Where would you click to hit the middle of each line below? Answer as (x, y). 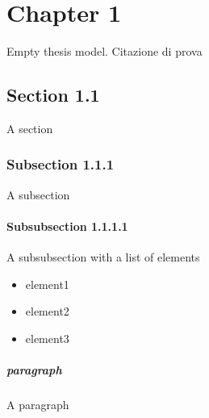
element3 (47, 338)
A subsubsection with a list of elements (103, 257)
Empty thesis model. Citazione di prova (104, 51)
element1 (47, 284)
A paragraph (38, 405)
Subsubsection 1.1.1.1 (67, 226)
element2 (47, 311)
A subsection (38, 194)
